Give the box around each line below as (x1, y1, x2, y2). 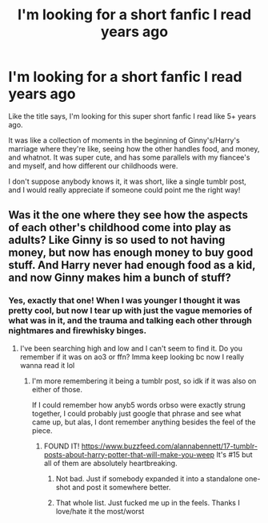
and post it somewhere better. (71, 482, 171, 492)
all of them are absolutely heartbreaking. (43, 458, 178, 468)
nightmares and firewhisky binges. (8, 325, 147, 336)
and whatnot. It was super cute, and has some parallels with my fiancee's (8, 152, 250, 162)
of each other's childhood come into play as (8, 221, 232, 234)
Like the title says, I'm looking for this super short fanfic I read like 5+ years (8, 111, 257, 121)
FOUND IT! (43, 441, 80, 451)
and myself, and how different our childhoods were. (8, 160, 178, 170)
